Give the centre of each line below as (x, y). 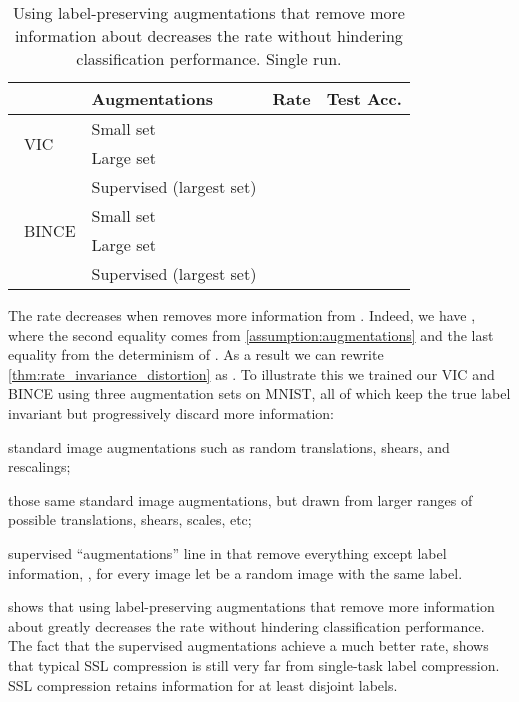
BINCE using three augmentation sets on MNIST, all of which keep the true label (259, 393)
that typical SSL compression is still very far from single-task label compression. (254, 664)
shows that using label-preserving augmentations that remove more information (251, 606)
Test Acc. (364, 98)
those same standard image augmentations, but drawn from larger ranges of (240, 499)
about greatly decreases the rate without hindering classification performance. (246, 625)
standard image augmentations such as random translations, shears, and (229, 446)
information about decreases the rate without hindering (208, 35)
